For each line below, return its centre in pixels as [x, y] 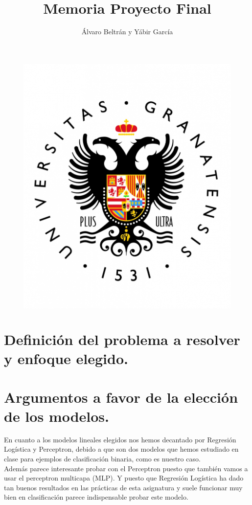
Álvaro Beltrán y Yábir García [127, 32]
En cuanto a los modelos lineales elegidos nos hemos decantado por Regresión [120, 439]
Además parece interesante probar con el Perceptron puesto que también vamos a [126, 468]
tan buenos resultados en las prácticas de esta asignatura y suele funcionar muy [123, 487]
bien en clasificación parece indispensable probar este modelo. [96, 497]
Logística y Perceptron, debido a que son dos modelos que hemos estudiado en [121, 449]
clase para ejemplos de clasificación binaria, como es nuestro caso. [102, 459]
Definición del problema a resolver [122, 339]
